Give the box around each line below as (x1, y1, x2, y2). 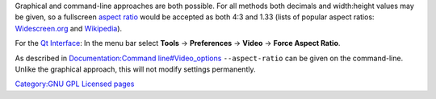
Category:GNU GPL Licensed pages (15, 79, 135, 89)
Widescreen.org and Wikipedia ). (15, 23, 123, 33)
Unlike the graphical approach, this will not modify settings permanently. (15, 64, 256, 74)
